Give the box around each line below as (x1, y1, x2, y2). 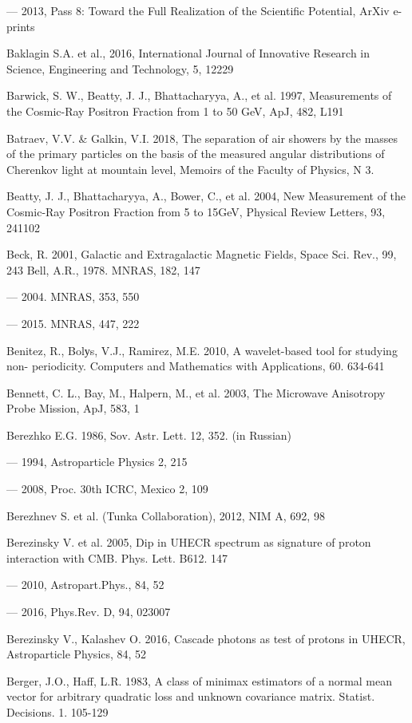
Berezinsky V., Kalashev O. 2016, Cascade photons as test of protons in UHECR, (6, 630, 406, 646)
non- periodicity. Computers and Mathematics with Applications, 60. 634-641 (6, 358, 385, 374)
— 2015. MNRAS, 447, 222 (6, 314, 140, 331)
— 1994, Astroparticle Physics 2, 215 (6, 453, 188, 470)
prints (6, 18, 35, 34)
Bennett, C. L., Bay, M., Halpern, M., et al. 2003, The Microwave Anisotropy (6, 384, 386, 401)
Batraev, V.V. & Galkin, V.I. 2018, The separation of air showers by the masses (6, 129, 398, 146)
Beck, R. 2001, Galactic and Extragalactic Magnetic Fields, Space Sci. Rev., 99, (6, 246, 397, 263)
